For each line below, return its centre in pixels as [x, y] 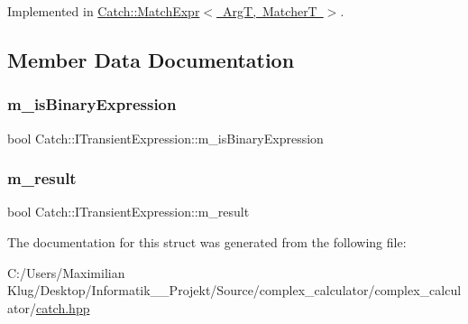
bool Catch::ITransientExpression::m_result [128, 212]
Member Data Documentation [151, 59]
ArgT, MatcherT [270, 11]
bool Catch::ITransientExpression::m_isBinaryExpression [165, 138]
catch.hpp [63, 307]
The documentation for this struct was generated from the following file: [207, 242]
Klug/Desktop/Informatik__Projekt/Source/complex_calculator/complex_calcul [234, 290]
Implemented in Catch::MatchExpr [104, 11]
